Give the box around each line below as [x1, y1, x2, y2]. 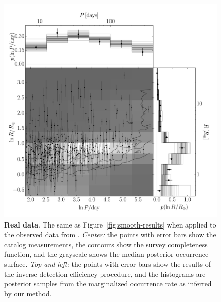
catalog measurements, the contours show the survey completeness [4, 239, 208, 249]
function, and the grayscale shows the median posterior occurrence [4, 249, 209, 259]
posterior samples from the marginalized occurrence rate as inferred [4, 278, 212, 289]
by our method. [4, 288, 52, 298]
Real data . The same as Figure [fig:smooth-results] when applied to [4, 219, 216, 230]
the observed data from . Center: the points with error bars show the [4, 229, 216, 240]
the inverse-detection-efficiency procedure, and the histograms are [4, 268, 206, 279]
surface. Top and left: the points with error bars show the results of [4, 258, 211, 269]
